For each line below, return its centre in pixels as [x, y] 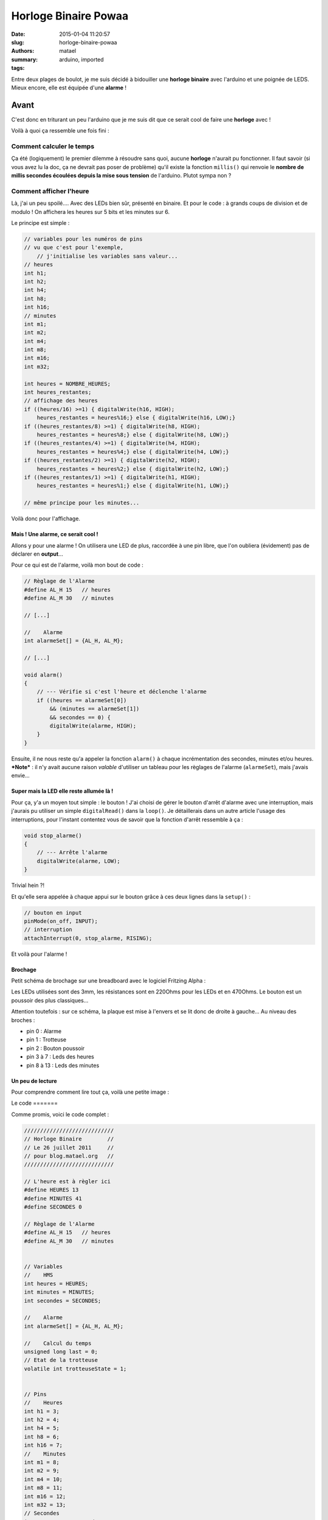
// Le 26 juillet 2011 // [69, 1147]
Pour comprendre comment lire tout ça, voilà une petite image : [90, 1092]
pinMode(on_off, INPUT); [61, 921]
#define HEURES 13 [51, 1190]
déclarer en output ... [37, 554]
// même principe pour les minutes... [82, 503]
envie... [20, 776]
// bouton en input [53, 913]
